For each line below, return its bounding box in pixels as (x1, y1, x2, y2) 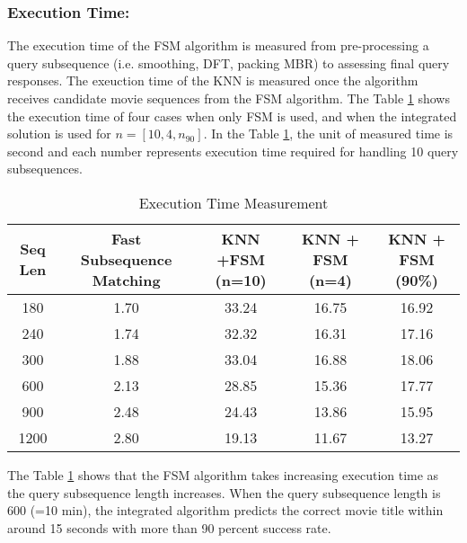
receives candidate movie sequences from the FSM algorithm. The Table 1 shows (7, 89, 450, 107)
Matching (92, 269, 161, 290)
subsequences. (7, 159, 83, 178)
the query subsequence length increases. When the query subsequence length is (7, 483, 441, 502)
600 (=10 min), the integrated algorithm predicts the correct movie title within (7, 501, 444, 520)
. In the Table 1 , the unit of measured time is (203, 124, 454, 143)
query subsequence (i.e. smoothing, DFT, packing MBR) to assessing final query (7, 53, 450, 72)
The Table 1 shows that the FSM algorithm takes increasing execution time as (7, 465, 439, 484)
